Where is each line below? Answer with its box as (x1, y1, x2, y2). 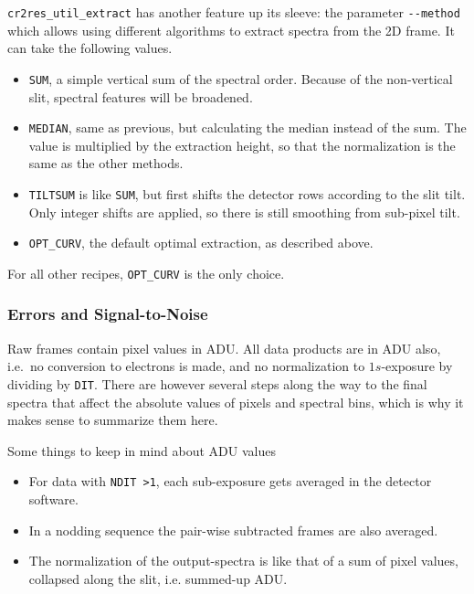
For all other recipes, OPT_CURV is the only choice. (7, 263, 285, 282)
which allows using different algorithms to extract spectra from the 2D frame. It (7, 20, 455, 39)
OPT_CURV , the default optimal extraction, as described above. (28, 233, 374, 252)
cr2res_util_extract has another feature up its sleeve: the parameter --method (7, 3, 460, 21)
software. (28, 490, 79, 508)
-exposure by (381, 356, 453, 376)
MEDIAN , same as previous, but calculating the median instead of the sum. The (28, 118, 467, 137)
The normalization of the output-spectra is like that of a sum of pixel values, (28, 551, 458, 570)
